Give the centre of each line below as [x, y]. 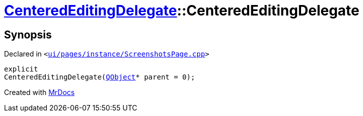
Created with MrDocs [40, 92]
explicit [21, 69]
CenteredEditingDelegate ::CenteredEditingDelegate [182, 10]
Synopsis [28, 34]
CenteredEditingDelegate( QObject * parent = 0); [100, 77]
